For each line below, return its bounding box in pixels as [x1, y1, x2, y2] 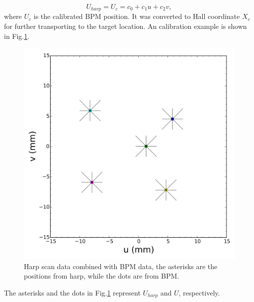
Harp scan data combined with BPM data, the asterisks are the [24, 261, 218, 271]
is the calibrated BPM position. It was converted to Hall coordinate [33, 11, 240, 21]
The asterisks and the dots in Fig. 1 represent [4, 288, 141, 298]
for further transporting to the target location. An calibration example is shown [4, 21, 247, 31]
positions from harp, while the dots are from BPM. [24, 271, 179, 281]
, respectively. [178, 288, 220, 298]
